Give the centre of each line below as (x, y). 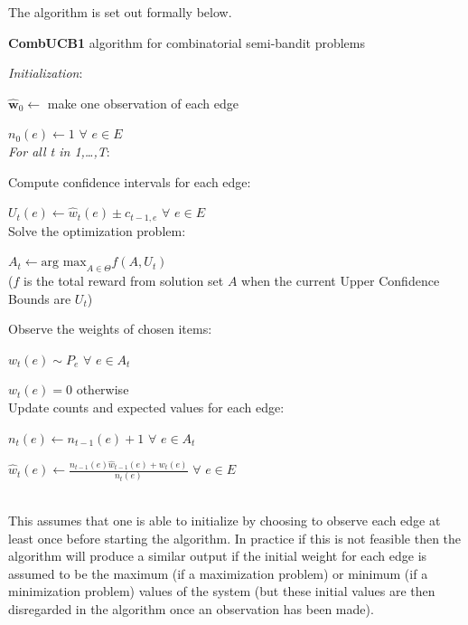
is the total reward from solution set (123, 280)
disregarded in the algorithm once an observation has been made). (191, 608)
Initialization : (46, 73)
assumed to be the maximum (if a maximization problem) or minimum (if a (218, 573)
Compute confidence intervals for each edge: (130, 181)
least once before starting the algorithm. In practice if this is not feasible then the (235, 538)
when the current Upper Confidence (341, 280)
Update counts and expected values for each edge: (146, 407)
